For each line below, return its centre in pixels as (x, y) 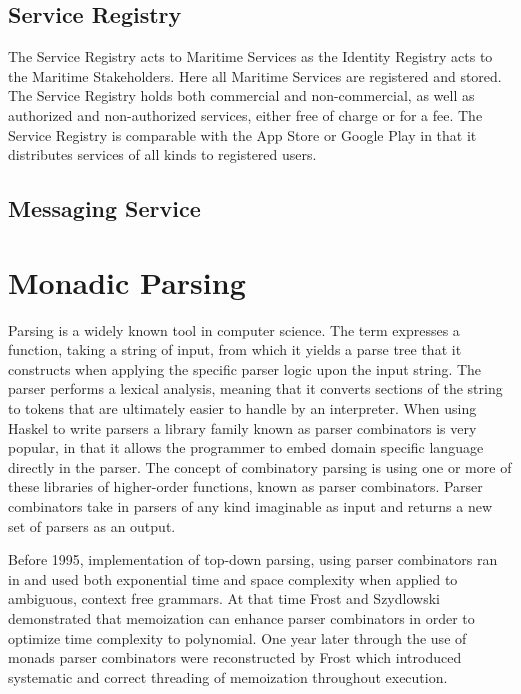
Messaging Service (104, 208)
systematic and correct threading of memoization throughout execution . (228, 676)
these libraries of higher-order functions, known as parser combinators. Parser (245, 486)
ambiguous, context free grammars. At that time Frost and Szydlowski (224, 598)
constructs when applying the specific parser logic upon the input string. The (245, 368)
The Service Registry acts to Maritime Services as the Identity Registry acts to (250, 56)
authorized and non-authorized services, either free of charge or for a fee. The (245, 114)
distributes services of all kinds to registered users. (162, 154)
